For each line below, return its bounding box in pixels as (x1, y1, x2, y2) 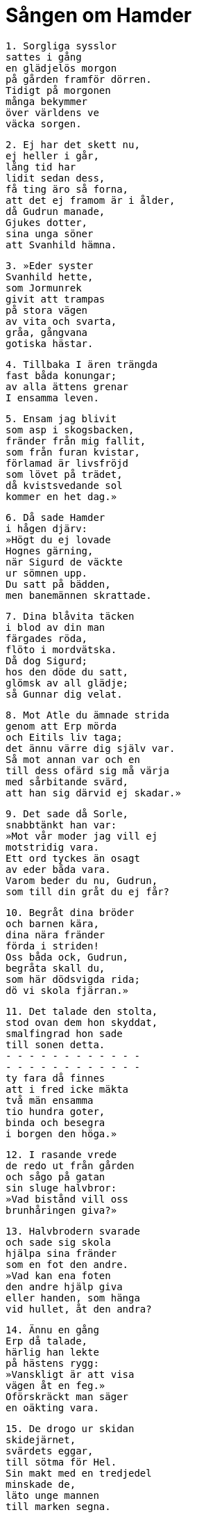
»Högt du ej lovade (6, 533, 111, 545)
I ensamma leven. (6, 392, 99, 403)
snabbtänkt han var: (6, 819, 117, 830)
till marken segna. (6, 1500, 111, 1512)
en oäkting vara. (6, 1402, 99, 1413)
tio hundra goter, (6, 1105, 105, 1117)
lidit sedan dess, (6, 172, 105, 184)
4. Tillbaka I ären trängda (6, 358, 158, 370)
